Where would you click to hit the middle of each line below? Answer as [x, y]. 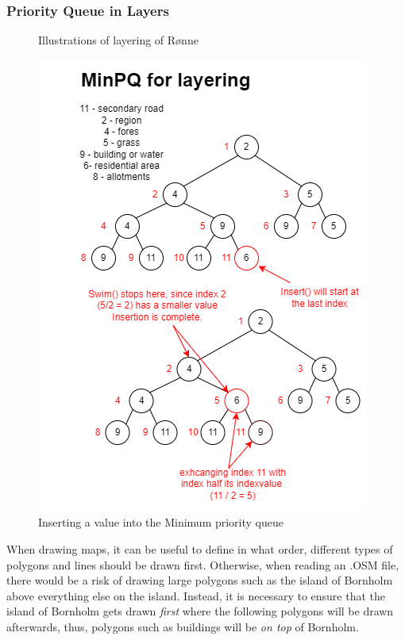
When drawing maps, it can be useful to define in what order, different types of [200, 549]
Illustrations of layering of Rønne [118, 40]
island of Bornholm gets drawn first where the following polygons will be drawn [200, 611]
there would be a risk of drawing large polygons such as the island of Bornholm [200, 580]
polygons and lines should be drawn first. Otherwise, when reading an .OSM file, [203, 564]
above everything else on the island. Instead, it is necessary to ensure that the [196, 595]
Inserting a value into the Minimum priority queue [161, 522]
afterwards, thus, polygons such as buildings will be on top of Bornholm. [183, 626]
